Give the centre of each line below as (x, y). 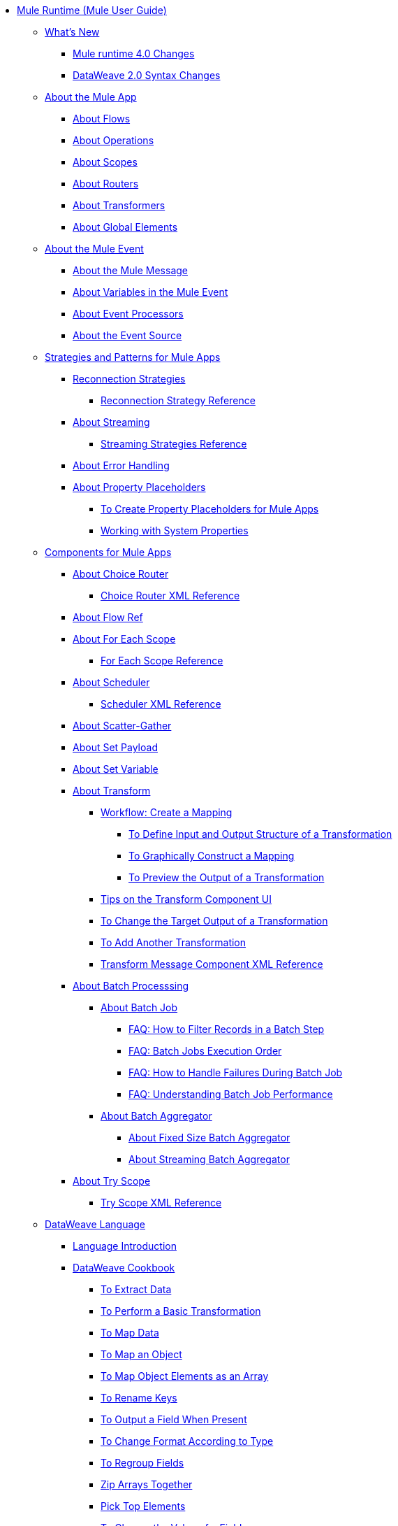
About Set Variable (116, 769)
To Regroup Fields (142, 1463)
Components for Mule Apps (108, 552)
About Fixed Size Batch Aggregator (209, 1138)
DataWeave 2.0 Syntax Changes (147, 75)
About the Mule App (91, 97)
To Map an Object (141, 1354)
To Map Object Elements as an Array (185, 1376)
